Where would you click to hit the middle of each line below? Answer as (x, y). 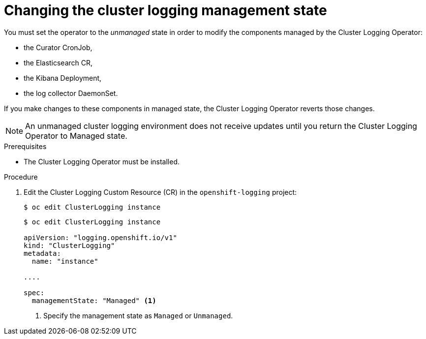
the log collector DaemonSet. (71, 93)
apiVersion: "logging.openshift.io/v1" (100, 237)
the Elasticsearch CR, (58, 62)
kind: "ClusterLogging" (69, 245)
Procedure (21, 177)
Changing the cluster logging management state (166, 10)
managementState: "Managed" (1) (94, 300)
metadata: (42, 253)
